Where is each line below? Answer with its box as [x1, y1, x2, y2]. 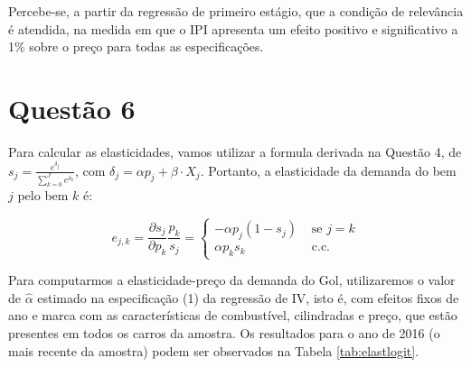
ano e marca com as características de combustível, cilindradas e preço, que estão [8, 306, 457, 325]
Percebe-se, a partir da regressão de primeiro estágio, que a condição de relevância [8, 2, 464, 20]
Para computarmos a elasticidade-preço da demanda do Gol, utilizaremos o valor [8, 271, 456, 289]
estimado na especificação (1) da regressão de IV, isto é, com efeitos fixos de [37, 288, 459, 307]
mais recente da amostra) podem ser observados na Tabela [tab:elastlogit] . [8, 341, 419, 360]
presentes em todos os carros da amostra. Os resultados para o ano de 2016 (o [8, 324, 440, 343]
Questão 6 [8, 89, 136, 126]
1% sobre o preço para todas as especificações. [8, 37, 264, 56]
